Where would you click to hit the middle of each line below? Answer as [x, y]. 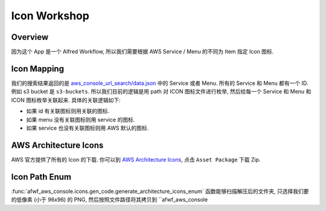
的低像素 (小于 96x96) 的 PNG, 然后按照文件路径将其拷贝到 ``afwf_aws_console [110, 200]
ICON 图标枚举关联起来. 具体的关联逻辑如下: [66, 100]
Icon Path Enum [41, 177]
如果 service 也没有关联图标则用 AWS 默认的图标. [88, 128]
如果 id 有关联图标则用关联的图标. [68, 111]
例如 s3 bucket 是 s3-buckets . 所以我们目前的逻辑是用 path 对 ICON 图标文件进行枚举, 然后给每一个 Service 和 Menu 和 [161, 92]
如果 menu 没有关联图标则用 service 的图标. [81, 119]
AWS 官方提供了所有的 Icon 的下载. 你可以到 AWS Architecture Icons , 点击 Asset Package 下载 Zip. [136, 159]
